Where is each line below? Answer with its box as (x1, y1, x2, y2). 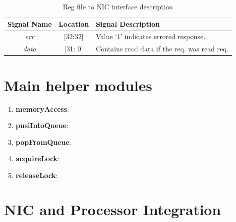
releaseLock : (15, 170, 58, 180)
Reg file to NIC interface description (62, 1, 173, 11)
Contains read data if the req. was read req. (96, 44, 229, 54)
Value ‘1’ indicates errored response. (96, 31, 206, 42)
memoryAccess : (15, 103, 69, 114)
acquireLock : (15, 153, 59, 164)
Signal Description (96, 18, 160, 29)
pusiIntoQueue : (15, 120, 69, 131)
